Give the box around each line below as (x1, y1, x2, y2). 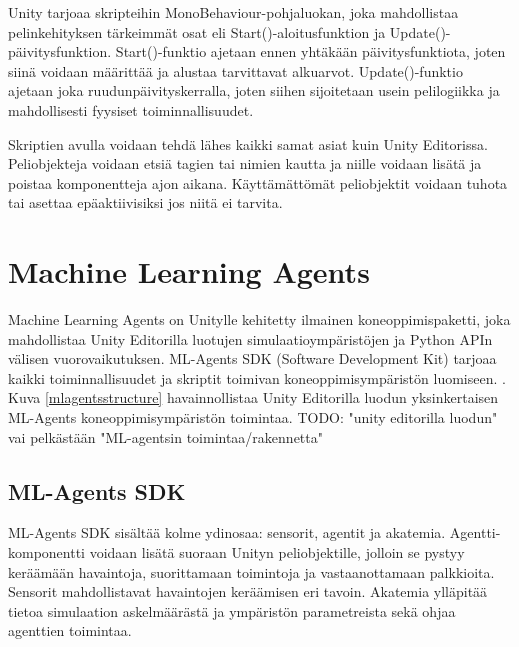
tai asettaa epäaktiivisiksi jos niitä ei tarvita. (8, 192, 283, 213)
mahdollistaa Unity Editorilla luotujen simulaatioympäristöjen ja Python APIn (8, 328, 493, 349)
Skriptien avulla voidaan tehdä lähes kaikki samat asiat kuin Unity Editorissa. (8, 133, 488, 154)
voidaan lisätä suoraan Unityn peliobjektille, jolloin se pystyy (89, 542, 465, 563)
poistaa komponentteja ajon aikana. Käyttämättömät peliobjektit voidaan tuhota (8, 172, 508, 193)
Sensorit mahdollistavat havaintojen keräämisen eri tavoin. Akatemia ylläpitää (8, 581, 488, 602)
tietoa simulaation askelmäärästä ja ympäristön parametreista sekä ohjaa (8, 600, 456, 621)
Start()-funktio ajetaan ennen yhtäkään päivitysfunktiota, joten (115, 41, 506, 62)
